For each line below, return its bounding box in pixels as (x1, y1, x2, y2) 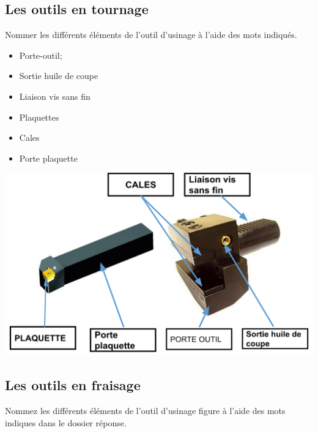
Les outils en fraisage (5, 375, 141, 394)
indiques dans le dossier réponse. (5, 416, 127, 429)
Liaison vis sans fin (19, 89, 91, 102)
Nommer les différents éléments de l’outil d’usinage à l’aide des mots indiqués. (5, 28, 297, 41)
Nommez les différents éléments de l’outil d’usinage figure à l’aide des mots (5, 404, 286, 416)
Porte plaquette (19, 151, 78, 164)
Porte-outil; (19, 48, 62, 61)
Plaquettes (19, 110, 59, 123)
